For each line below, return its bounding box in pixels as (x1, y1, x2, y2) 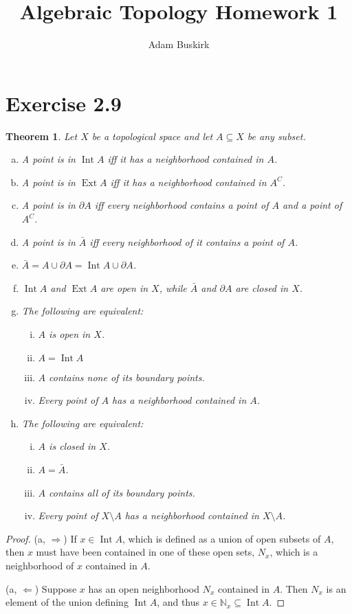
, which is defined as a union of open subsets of (122, 531, 321, 545)
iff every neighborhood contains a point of (94, 198, 269, 212)
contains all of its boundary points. (49, 485, 195, 499)
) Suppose (34, 581, 77, 595)
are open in (100, 280, 148, 295)
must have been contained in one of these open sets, (36, 545, 255, 559)
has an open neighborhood (88, 581, 199, 595)
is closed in (49, 439, 96, 453)
